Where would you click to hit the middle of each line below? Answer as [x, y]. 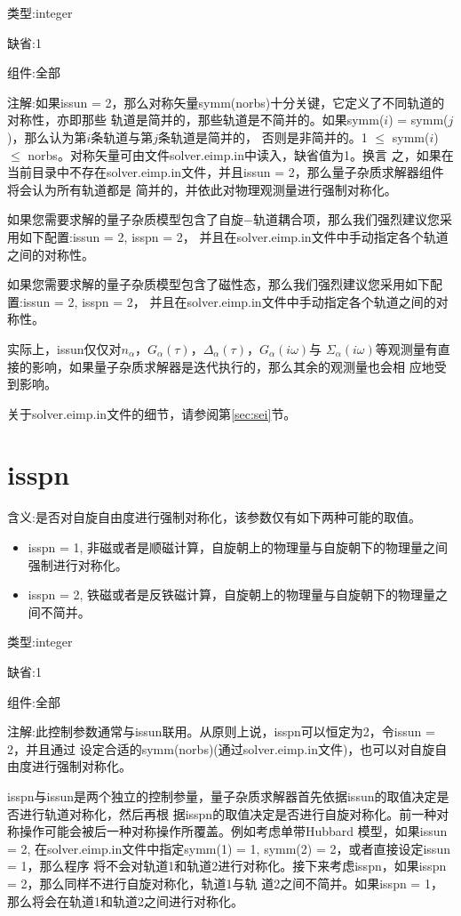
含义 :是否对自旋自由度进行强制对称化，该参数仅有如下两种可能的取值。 [214, 517]
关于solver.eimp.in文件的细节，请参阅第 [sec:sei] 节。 [152, 413]
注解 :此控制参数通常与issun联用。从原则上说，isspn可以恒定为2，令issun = [221, 731]
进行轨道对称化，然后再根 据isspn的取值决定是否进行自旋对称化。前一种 [228, 813]
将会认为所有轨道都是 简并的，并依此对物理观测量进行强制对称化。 [202, 189]
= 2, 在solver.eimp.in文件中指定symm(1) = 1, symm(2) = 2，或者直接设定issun [229, 848]
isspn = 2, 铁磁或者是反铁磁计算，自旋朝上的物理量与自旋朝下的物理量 [232, 595]
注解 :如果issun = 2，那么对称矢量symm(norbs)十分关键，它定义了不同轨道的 [226, 102]
